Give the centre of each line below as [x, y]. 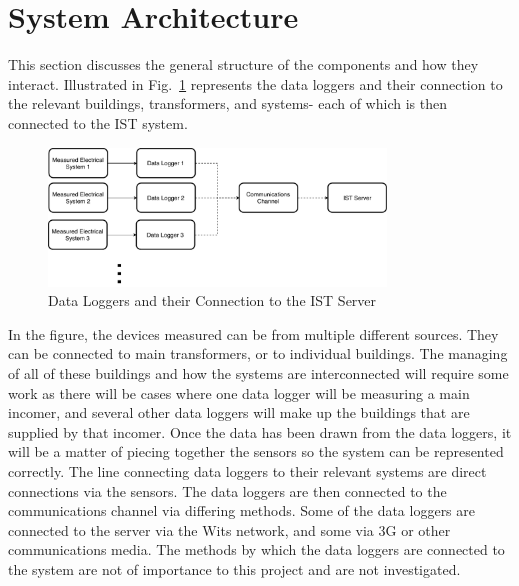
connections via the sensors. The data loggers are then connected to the [227, 490]
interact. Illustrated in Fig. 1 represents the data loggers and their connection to [255, 83]
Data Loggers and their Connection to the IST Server [212, 300]
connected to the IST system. [98, 122]
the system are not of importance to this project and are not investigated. [234, 568]
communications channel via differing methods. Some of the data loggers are [241, 510]
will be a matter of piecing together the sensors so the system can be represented [256, 451]
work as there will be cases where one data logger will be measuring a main [239, 392]
